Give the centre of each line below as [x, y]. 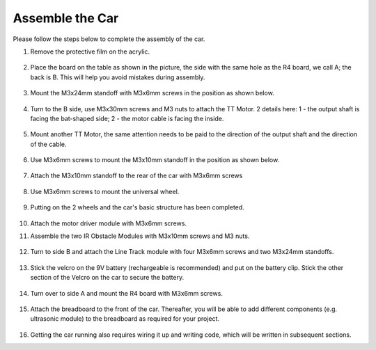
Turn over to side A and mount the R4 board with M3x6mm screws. [126, 293]
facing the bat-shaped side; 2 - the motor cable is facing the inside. [127, 118]
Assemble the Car [66, 18]
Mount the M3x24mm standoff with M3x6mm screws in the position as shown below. [152, 93]
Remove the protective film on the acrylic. [90, 51]
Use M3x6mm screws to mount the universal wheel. [105, 191]
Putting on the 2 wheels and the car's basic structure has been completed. [138, 207]
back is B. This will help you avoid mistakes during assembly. [118, 77]
